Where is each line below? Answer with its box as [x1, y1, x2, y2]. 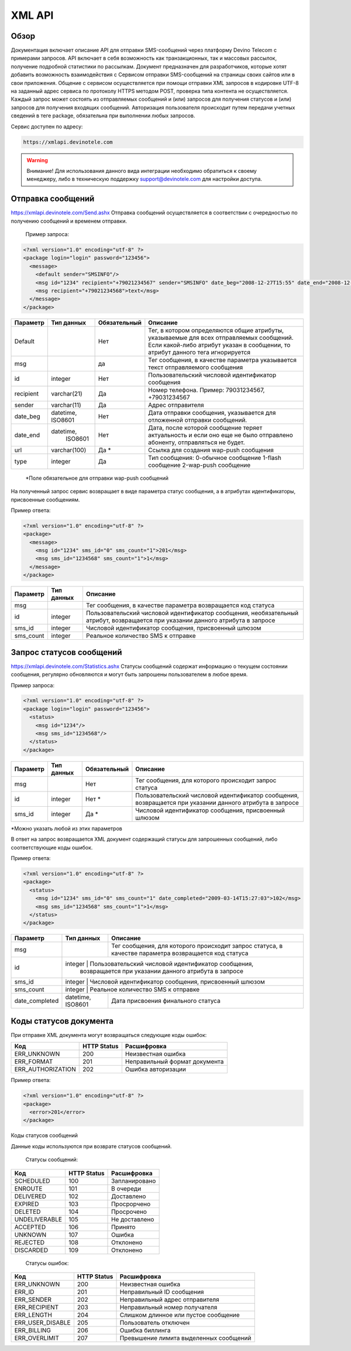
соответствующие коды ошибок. [11, 844, 93, 851]
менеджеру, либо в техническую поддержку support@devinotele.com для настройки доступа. [26, 176, 263, 183]
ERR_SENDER [14, 1295, 52, 1304]
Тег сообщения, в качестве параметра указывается [148, 356, 297, 364]
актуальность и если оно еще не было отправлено [148, 431, 294, 439]
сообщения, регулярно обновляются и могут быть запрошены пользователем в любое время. [11, 671, 248, 678]
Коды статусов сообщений [11, 1132, 78, 1139]
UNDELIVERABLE [14, 1215, 63, 1223]
